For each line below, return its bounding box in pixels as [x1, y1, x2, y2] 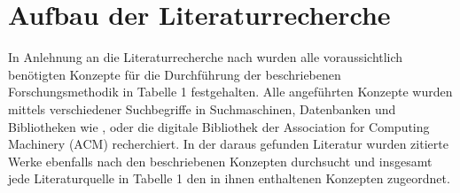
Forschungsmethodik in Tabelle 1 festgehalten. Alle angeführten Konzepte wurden [8, 82, 453, 101]
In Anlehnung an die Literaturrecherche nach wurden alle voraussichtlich [8, 48, 403, 66]
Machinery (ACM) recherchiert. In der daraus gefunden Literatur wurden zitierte [8, 135, 448, 153]
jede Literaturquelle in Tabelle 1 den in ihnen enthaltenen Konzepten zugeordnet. [8, 169, 450, 188]
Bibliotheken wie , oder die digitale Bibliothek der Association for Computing [8, 117, 430, 135]
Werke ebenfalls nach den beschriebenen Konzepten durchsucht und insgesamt [8, 151, 433, 170]
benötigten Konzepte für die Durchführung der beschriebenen [8, 65, 341, 83]
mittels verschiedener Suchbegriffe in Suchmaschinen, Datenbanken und [8, 99, 396, 118]
